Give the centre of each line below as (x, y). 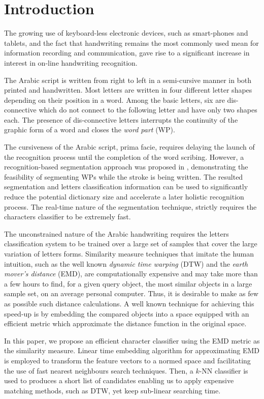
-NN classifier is (224, 370)
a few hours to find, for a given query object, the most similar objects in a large (128, 283)
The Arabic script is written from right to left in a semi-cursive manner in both (128, 80)
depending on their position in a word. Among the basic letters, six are (114, 99)
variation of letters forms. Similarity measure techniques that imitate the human (129, 253)
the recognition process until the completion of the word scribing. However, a (124, 156)
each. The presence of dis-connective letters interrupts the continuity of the (121, 119)
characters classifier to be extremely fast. (68, 217)
